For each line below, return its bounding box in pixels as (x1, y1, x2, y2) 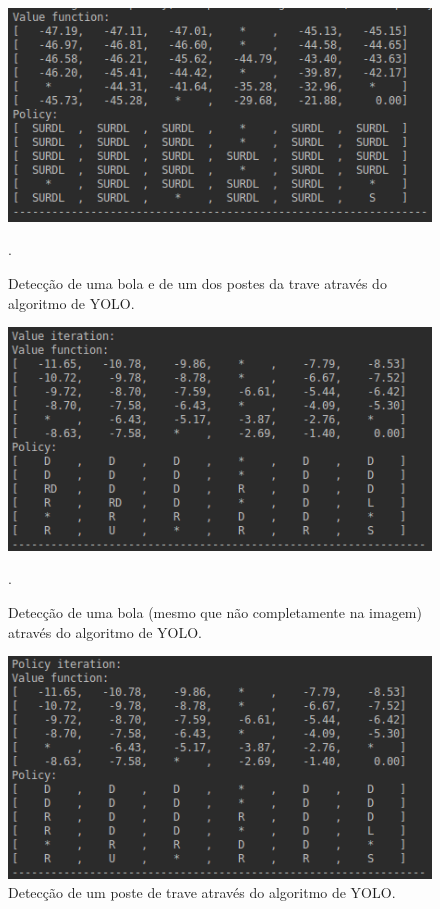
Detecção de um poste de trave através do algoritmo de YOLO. (8, 882, 396, 903)
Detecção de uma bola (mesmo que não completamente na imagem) (8, 601, 422, 622)
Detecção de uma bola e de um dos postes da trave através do (8, 273, 387, 294)
